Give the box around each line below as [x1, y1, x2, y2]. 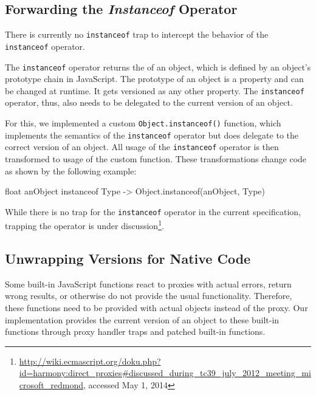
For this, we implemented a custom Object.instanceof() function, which [5, 117, 281, 129]
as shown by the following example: [5, 164, 137, 177]
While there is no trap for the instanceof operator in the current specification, [5, 205, 301, 218]
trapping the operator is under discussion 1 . [5, 218, 164, 232]
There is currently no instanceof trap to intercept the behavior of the [5, 28, 269, 41]
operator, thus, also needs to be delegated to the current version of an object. [5, 96, 293, 109]
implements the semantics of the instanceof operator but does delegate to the [5, 128, 298, 141]
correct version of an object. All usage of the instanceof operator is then [5, 140, 279, 153]
